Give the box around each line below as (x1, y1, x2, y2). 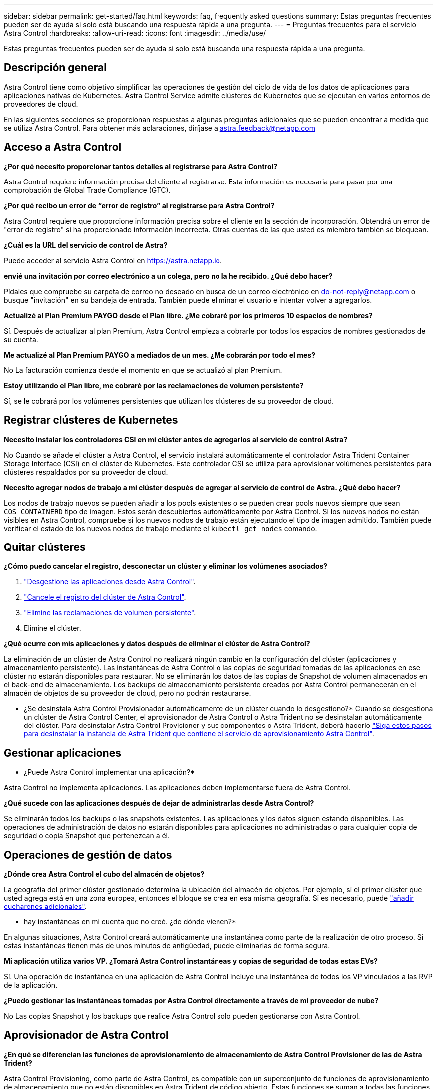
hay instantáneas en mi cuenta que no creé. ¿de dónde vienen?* (24, 917, 236, 926)
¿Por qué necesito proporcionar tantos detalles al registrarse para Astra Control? (4, 162, 278, 171)
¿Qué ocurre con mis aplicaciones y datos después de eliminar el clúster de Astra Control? (4, 639, 310, 648)
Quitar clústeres (4, 541, 86, 553)
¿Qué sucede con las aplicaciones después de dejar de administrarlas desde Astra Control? (4, 799, 314, 808)
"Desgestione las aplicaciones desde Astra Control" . (24, 577, 196, 586)
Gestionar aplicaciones (4, 746, 121, 759)
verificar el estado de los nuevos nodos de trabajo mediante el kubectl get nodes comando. (4, 524, 317, 533)
